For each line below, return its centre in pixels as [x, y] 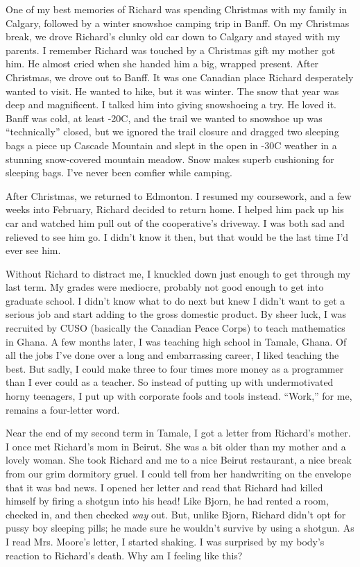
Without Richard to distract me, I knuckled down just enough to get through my [178, 273]
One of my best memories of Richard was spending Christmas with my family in [177, 9]
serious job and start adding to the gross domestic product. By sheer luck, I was [176, 314]
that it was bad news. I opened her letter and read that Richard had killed [164, 487]
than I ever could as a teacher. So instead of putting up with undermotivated [170, 382]
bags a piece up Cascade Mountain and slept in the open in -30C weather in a [171, 145]
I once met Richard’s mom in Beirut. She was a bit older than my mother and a [176, 446]
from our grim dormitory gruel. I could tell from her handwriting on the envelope [179, 473]
